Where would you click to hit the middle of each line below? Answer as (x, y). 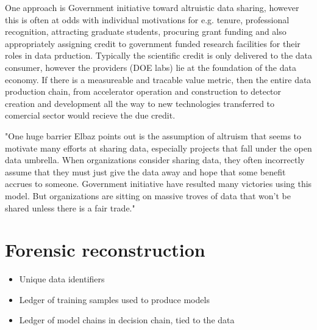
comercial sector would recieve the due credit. (90, 115)
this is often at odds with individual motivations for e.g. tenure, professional (147, 19)
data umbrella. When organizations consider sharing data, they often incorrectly (155, 160)
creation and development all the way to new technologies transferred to (140, 103)
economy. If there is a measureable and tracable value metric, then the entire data (158, 79)
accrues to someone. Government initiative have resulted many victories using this (158, 184)
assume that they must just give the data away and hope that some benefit (145, 171)
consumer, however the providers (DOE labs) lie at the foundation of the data (151, 67)
